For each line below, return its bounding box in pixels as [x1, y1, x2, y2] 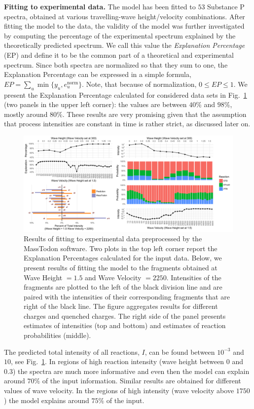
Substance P [207, 1, 245, 11]
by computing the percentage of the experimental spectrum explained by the [4, 30, 236, 40]
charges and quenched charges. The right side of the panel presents [24, 310, 226, 321]
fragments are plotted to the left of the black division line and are [24, 282, 222, 292]
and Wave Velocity [85, 272, 142, 282]
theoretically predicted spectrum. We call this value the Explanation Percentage [4, 40, 245, 50]
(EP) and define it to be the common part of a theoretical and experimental [4, 49, 234, 60]
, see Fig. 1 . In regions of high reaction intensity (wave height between [11, 356, 224, 367]
